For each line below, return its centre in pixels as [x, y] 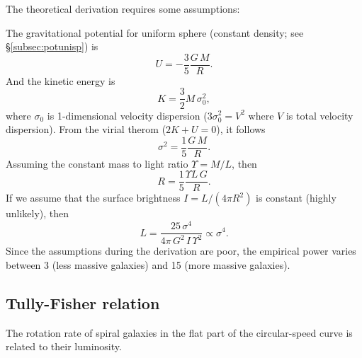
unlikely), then [38, 213]
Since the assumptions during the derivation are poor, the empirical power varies [181, 251]
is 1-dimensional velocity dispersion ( [127, 115]
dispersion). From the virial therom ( [86, 129]
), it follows [241, 129]
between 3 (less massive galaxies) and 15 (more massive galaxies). [148, 265]
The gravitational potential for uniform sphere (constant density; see [155, 32]
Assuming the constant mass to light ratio [97, 163]
